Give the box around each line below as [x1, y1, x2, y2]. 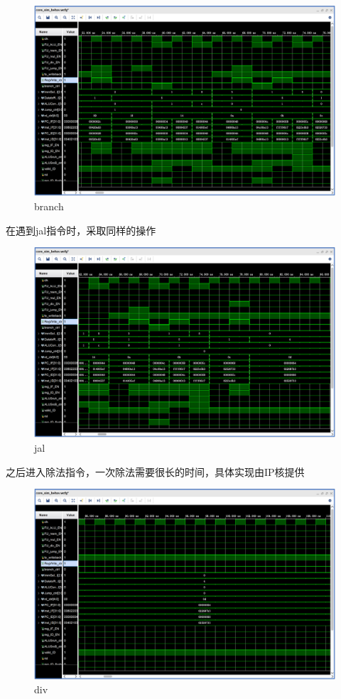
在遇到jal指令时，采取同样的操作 [6, 222, 156, 237]
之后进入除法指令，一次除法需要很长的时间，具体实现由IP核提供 [6, 464, 305, 479]
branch [34, 198, 64, 213]
